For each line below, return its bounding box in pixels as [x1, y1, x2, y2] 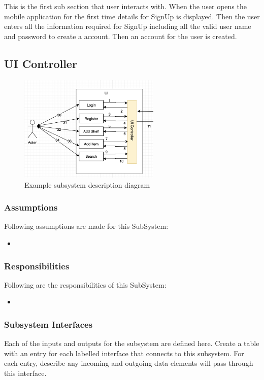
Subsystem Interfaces [4, 318, 93, 330]
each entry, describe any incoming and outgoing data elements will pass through [4, 358, 253, 368]
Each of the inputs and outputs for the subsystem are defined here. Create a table [4, 338, 259, 349]
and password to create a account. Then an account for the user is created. [4, 30, 237, 41]
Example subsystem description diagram [24, 179, 150, 190]
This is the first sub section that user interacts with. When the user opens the [4, 1, 247, 11]
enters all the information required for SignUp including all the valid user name [4, 21, 251, 31]
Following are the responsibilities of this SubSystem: [4, 279, 167, 290]
